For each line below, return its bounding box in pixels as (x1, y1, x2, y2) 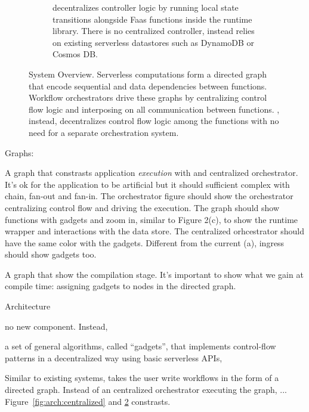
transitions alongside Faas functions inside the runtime (52, 13, 252, 25)
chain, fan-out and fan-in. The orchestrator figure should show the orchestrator (5, 190, 293, 202)
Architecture (5, 300, 51, 312)
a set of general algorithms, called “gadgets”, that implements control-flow (5, 340, 276, 352)
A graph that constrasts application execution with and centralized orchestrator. (5, 166, 298, 179)
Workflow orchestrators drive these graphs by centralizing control (29, 91, 267, 104)
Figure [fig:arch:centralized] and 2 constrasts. (5, 395, 171, 407)
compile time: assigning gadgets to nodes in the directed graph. (5, 280, 236, 292)
